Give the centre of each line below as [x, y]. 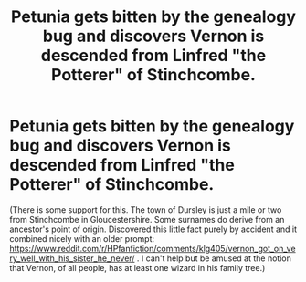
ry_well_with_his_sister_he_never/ [72, 258]
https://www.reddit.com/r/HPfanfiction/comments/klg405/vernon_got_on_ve [153, 248]
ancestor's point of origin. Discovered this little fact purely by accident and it [153, 229]
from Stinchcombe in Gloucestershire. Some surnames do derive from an [147, 219]
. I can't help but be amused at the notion [214, 258]
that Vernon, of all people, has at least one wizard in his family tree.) [137, 267]
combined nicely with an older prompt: [82, 238]
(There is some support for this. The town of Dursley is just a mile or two [146, 209]
